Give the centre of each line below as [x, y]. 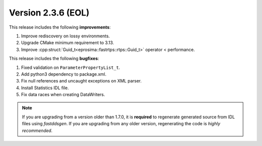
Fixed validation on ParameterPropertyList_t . [71, 67]
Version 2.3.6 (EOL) [49, 13]
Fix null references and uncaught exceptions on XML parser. [81, 81]
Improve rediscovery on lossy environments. [65, 36]
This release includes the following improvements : [60, 27]
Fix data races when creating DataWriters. [63, 95]
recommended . [37, 130]
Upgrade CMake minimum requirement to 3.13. [67, 43]
